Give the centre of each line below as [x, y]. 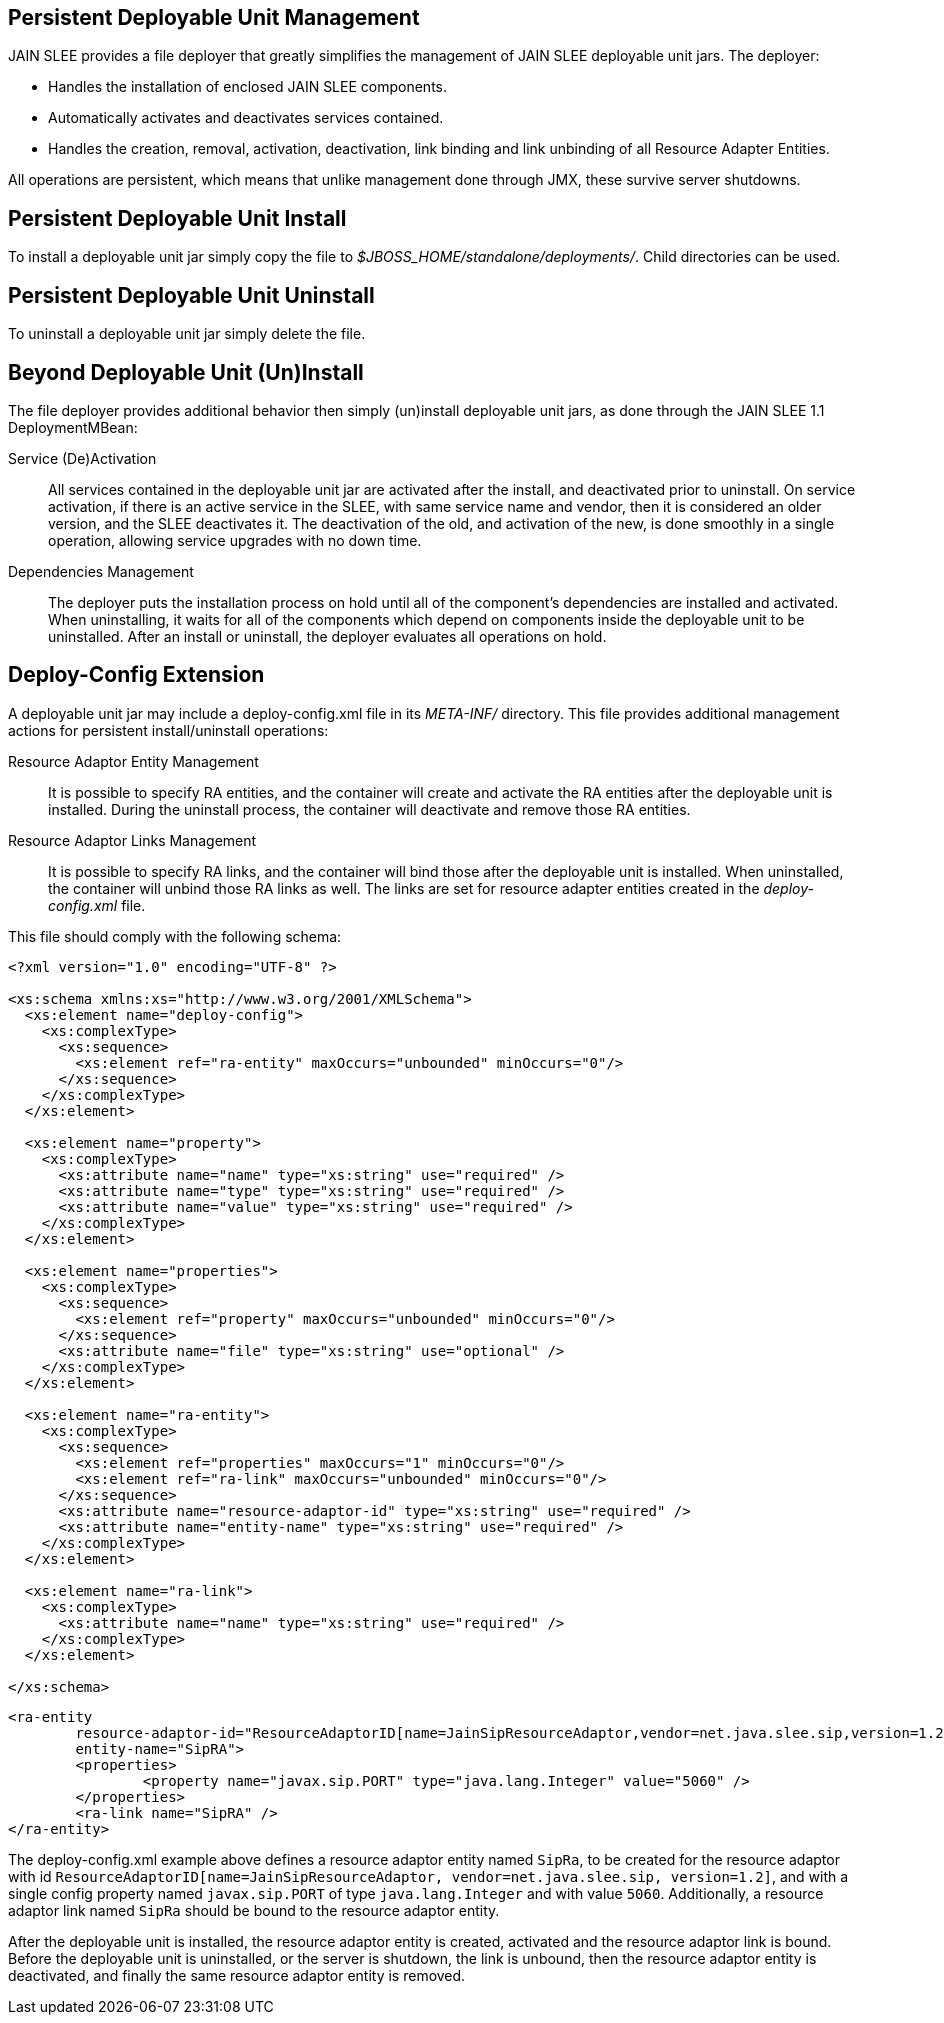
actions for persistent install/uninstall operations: [168, 730]
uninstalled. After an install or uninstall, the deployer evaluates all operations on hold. [327, 636]
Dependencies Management [101, 571]
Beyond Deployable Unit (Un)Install [186, 372]
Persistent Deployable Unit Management [214, 17]
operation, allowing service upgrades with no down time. [235, 540]
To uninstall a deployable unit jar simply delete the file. [187, 334]
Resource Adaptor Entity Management [133, 761]
